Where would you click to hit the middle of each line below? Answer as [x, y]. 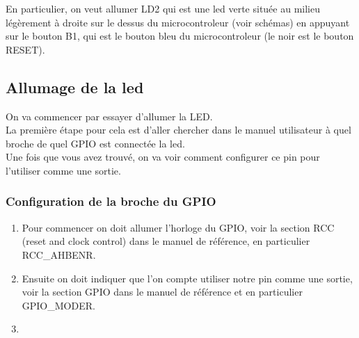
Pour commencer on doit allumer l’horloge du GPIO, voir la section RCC [178, 227]
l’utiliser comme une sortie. [63, 170]
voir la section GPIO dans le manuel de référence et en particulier [162, 292]
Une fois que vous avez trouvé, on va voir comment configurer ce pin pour [163, 157]
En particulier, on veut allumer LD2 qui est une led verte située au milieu [163, 8]
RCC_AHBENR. [59, 254]
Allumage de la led [75, 87]
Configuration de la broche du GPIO [111, 201]
